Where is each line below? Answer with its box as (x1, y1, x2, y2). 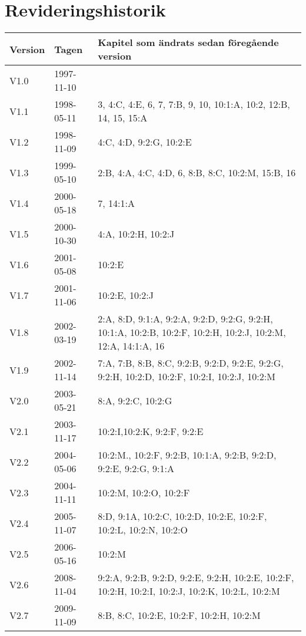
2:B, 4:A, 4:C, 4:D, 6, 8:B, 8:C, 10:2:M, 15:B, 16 (98, 165, 296, 179)
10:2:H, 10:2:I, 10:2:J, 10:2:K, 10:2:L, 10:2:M (98, 584, 280, 598)
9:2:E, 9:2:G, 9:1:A (98, 462, 175, 476)
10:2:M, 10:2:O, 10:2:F (98, 485, 190, 499)
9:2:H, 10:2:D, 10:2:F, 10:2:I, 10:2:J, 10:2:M (98, 370, 275, 384)
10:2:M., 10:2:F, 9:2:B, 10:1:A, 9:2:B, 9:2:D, (98, 448, 277, 462)
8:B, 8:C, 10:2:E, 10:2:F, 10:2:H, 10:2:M (98, 608, 261, 622)
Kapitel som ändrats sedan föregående (98, 35, 279, 50)
